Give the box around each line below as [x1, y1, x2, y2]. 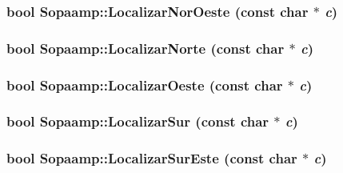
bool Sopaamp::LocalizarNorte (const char [6, 38, 285, 58]
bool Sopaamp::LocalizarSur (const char [6, 111, 269, 131]
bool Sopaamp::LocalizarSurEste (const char [6, 148, 297, 168]
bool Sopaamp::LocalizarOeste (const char [6, 74, 283, 95]
